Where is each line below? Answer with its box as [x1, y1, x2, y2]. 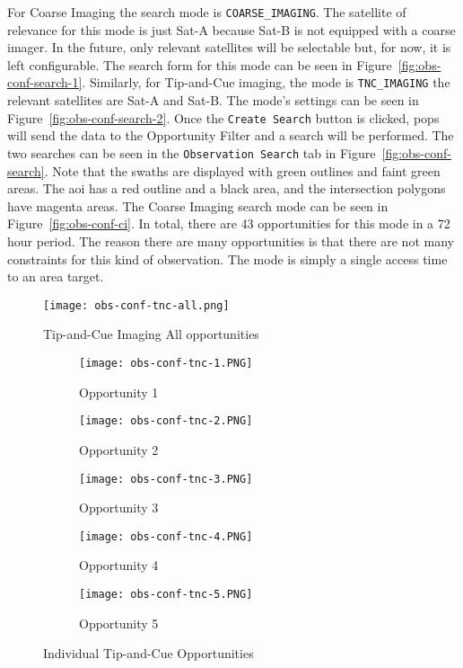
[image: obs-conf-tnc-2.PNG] [79, 414, 253, 428]
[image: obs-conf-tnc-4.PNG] [79, 530, 253, 543]
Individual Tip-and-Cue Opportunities [43, 644, 254, 663]
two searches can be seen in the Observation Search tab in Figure [7, 143, 376, 162]
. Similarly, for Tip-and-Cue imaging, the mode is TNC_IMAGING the [82, 73, 450, 92]
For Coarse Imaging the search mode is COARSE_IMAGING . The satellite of [7, 3, 406, 21]
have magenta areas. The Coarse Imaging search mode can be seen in [7, 196, 389, 215]
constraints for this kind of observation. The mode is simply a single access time [7, 249, 448, 268]
